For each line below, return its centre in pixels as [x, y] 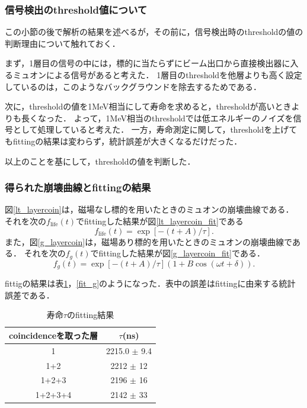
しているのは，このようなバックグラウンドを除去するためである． [133, 86]
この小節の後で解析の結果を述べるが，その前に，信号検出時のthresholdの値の [154, 32]
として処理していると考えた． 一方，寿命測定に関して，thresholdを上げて [155, 129]
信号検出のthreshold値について [76, 9]
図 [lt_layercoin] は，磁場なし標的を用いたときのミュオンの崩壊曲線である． [149, 209]
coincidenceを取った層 [54, 335]
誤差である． [30, 295]
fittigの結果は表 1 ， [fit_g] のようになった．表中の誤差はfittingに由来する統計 [150, 283]
